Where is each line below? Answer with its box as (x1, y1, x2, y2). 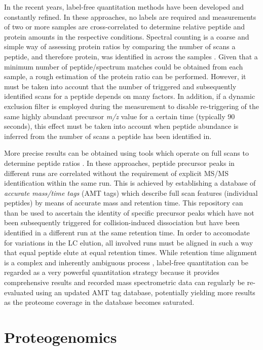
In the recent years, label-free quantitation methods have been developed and (4, 2, 244, 12)
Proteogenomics (4, 327, 117, 347)
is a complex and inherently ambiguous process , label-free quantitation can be (4, 257, 248, 267)
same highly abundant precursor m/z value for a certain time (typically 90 (4, 111, 235, 121)
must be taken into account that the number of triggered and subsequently (4, 81, 237, 91)
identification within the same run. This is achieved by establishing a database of (4, 178, 256, 188)
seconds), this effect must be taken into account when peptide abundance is (4, 121, 239, 131)
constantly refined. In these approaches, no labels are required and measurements (4, 11, 256, 22)
